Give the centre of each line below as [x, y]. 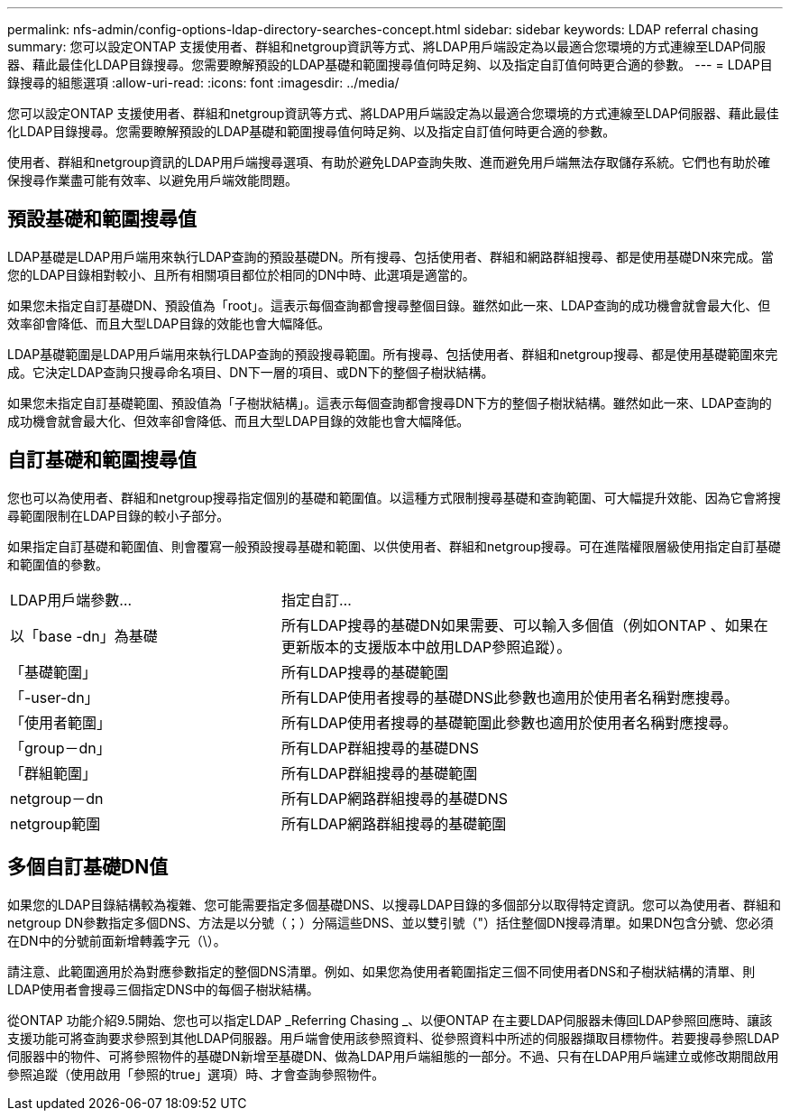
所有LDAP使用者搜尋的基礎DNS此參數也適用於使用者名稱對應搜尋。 [510, 697]
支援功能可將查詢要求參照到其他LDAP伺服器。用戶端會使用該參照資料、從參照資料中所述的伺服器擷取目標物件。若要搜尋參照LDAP [394, 1038]
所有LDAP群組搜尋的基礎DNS [380, 748]
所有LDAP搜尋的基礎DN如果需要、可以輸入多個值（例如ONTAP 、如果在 [524, 625]
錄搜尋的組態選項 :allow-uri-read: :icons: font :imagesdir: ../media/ [203, 83]
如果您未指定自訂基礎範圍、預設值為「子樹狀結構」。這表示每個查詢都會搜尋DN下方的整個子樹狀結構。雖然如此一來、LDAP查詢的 [390, 402]
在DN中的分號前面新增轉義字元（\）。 [117, 940]
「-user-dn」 [55, 697]
